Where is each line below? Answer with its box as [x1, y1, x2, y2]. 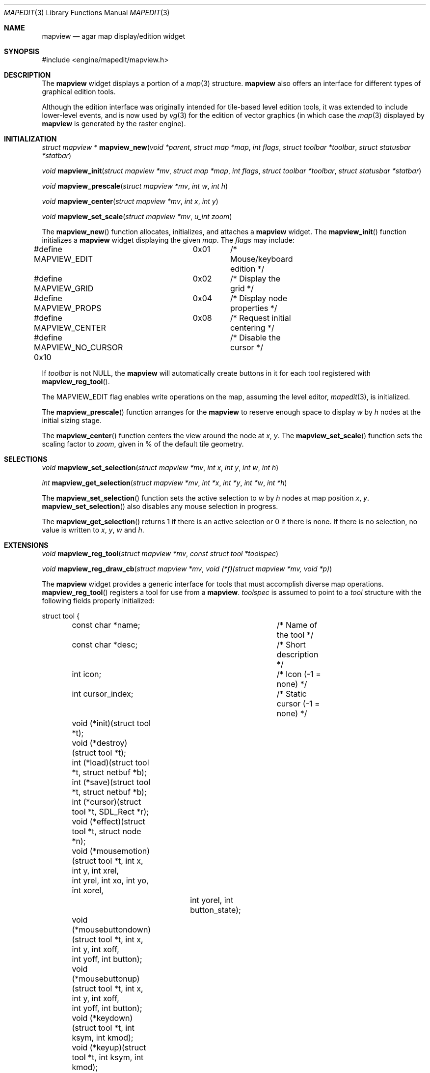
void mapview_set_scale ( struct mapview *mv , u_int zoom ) [42, 212, 232, 221]
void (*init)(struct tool [72, 718, 151, 728]
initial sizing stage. [42, 416, 102, 424]
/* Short [276, 640, 306, 649]
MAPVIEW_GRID [34, 283, 94, 293]
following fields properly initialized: [42, 596, 155, 605]
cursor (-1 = [276, 699, 320, 708]
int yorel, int [190, 895, 234, 905]
